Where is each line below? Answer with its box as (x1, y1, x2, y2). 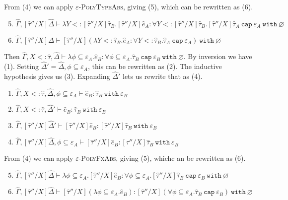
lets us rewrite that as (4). (123, 70, 203, 81)
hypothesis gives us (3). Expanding (4, 70, 110, 81)
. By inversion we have (183, 51, 252, 62)
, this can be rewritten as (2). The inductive (87, 61, 222, 71)
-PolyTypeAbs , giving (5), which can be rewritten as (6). (78, 1, 253, 11)
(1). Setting (4, 61, 39, 71)
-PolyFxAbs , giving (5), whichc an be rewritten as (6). (78, 153, 246, 163)
